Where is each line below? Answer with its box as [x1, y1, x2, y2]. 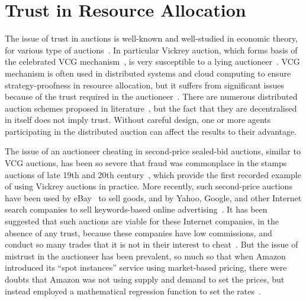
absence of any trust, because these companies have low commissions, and [5, 226, 272, 239]
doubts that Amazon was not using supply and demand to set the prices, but [5, 273, 285, 285]
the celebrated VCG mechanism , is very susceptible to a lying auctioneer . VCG [5, 55, 300, 68]
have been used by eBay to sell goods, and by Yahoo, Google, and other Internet [5, 191, 302, 204]
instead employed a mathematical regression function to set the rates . [5, 284, 261, 297]
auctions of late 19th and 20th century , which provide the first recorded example [5, 168, 301, 180]
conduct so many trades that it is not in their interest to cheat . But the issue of [5, 238, 298, 251]
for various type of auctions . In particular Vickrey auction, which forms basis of [5, 43, 298, 56]
